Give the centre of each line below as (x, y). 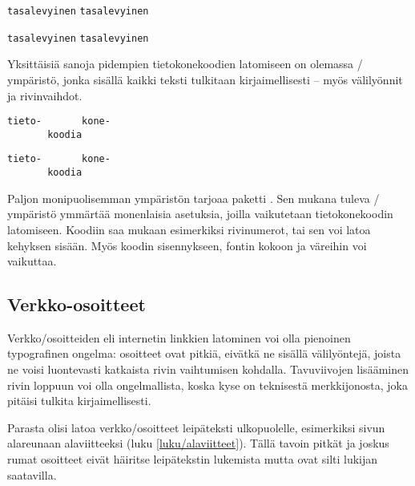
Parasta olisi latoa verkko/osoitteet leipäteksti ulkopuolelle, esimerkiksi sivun (196, 427)
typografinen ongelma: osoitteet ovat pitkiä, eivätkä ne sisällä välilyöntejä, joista (204, 353)
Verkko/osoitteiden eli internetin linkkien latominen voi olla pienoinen (179, 337)
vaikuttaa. (32, 261)
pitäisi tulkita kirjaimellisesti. (79, 401)
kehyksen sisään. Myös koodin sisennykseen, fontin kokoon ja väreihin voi (187, 245)
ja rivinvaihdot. (45, 95)
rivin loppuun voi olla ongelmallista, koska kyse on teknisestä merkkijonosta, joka (207, 385)
